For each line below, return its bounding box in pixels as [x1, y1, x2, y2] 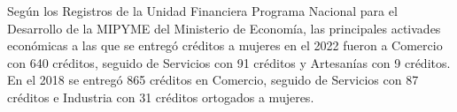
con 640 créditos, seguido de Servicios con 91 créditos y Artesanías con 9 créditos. [7, 53, 451, 71]
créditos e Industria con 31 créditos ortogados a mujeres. [7, 87, 314, 106]
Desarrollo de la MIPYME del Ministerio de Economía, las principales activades [7, 19, 441, 37]
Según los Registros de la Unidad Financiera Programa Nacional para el [7, 2, 398, 19]
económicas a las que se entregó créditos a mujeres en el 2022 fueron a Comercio [7, 36, 443, 55]
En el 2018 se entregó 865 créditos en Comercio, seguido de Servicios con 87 [7, 71, 419, 89]
